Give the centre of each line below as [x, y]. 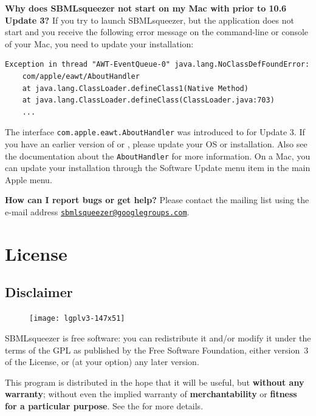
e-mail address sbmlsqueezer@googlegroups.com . [97, 212]
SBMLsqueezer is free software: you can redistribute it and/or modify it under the [158, 337]
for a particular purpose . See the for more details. [104, 405]
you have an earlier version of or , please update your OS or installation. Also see [156, 144]
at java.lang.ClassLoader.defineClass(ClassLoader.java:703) [148, 100]
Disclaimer [39, 292]
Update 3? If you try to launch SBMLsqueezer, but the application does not [149, 20]
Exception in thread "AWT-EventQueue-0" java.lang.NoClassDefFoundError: [157, 65]
